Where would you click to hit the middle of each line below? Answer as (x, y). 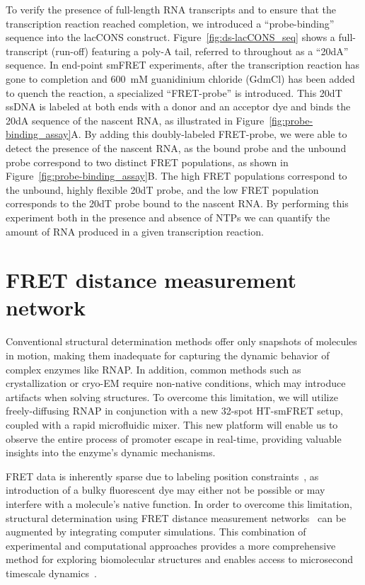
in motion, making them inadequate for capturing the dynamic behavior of (168, 355)
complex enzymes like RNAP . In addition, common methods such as (153, 369)
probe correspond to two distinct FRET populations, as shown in (147, 162)
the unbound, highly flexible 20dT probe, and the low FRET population (162, 189)
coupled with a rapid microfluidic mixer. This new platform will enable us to (172, 424)
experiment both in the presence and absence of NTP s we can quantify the (168, 217)
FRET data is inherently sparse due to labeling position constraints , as (162, 476)
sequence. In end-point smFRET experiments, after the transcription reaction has (183, 65)
